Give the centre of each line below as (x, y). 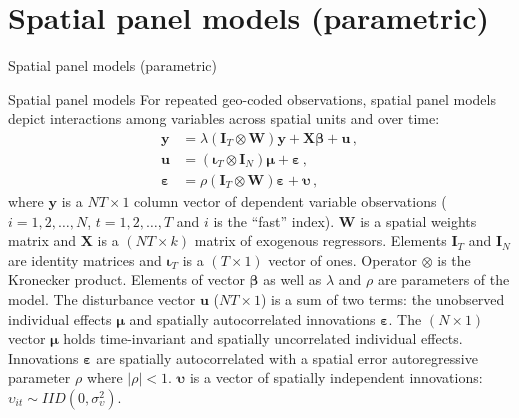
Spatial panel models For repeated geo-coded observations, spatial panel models (252, 98)
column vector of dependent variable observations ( (290, 201)
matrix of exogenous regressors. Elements (320, 240)
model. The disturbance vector (102, 298)
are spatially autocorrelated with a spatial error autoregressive (287, 357)
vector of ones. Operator (343, 259)
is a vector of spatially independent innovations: (336, 377)
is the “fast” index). (274, 220)
